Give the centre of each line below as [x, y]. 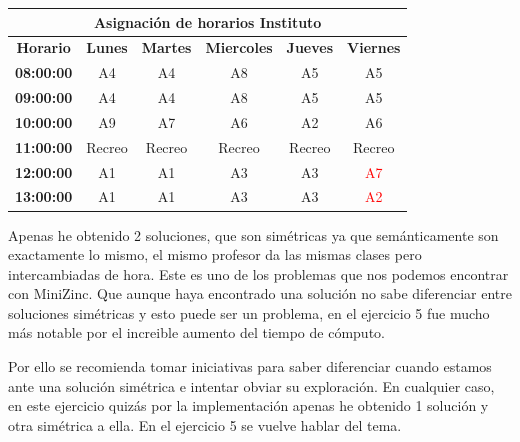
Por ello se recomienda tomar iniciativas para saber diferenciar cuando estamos [250, 366]
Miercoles [239, 47]
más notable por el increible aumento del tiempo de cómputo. [196, 332]
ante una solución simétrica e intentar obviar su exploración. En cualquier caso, [251, 385]
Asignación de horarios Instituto [207, 21]
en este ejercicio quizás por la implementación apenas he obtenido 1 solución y [248, 405]
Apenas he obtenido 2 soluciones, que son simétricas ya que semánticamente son [253, 234]
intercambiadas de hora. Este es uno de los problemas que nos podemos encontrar [258, 273]
